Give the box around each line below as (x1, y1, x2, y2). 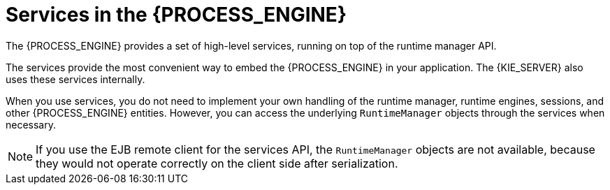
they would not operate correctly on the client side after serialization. (36, 156, 398, 170)
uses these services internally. (6, 73, 145, 85)
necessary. (6, 118, 57, 131)
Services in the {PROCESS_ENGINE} (6, 3, 347, 27)
